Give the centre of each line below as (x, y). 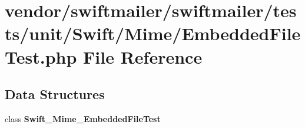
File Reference (143, 56)
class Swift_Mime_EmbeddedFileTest (83, 118)
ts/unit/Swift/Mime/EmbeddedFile (153, 33)
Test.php (41, 56)
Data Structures (55, 94)
